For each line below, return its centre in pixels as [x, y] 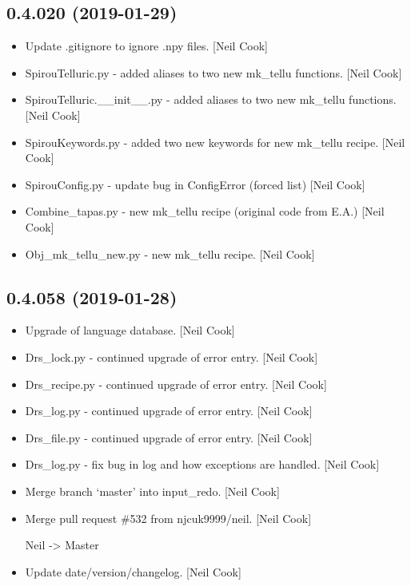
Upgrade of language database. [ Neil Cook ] [130, 330]
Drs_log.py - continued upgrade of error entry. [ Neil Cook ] [169, 411]
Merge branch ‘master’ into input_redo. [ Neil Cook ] [152, 491]
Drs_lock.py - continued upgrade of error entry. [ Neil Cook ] [172, 356]
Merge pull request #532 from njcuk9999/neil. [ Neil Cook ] [168, 518]
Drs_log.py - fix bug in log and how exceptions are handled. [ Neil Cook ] [202, 464]
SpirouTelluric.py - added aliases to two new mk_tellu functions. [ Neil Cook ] [213, 72]
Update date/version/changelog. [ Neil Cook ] [133, 571]
